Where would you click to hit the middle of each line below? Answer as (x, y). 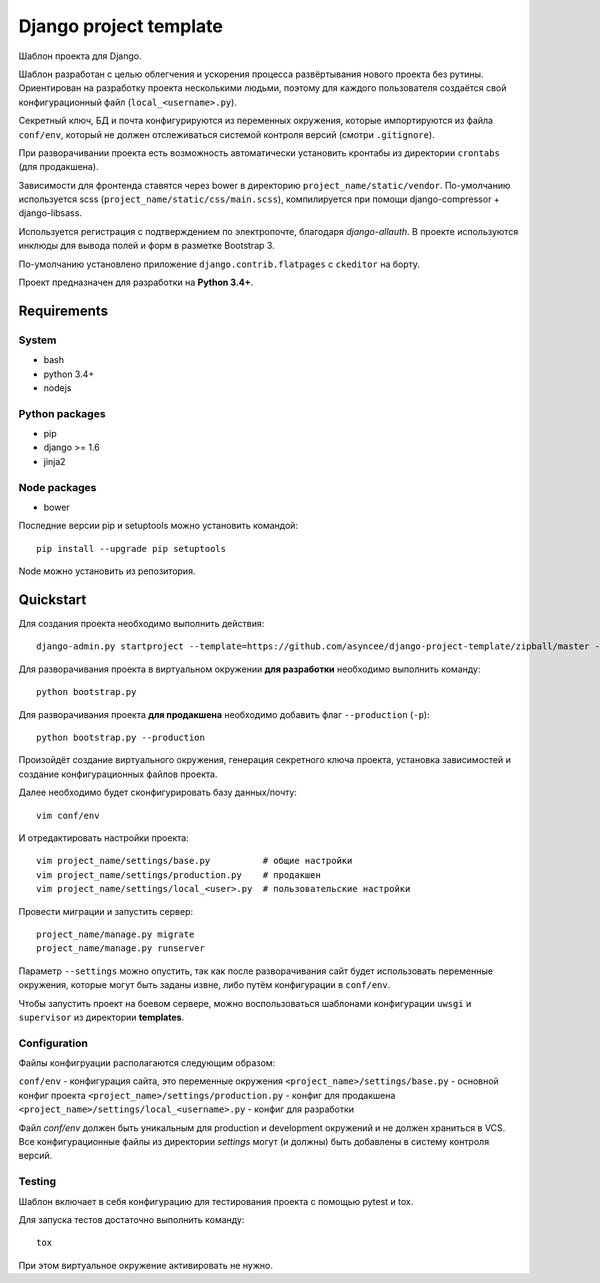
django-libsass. (50, 213)
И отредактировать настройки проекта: (103, 838)
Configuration (53, 1043)
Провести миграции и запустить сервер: (106, 911)
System (37, 340)
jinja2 (54, 461)
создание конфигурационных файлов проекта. (118, 774)
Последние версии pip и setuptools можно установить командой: (158, 526)
